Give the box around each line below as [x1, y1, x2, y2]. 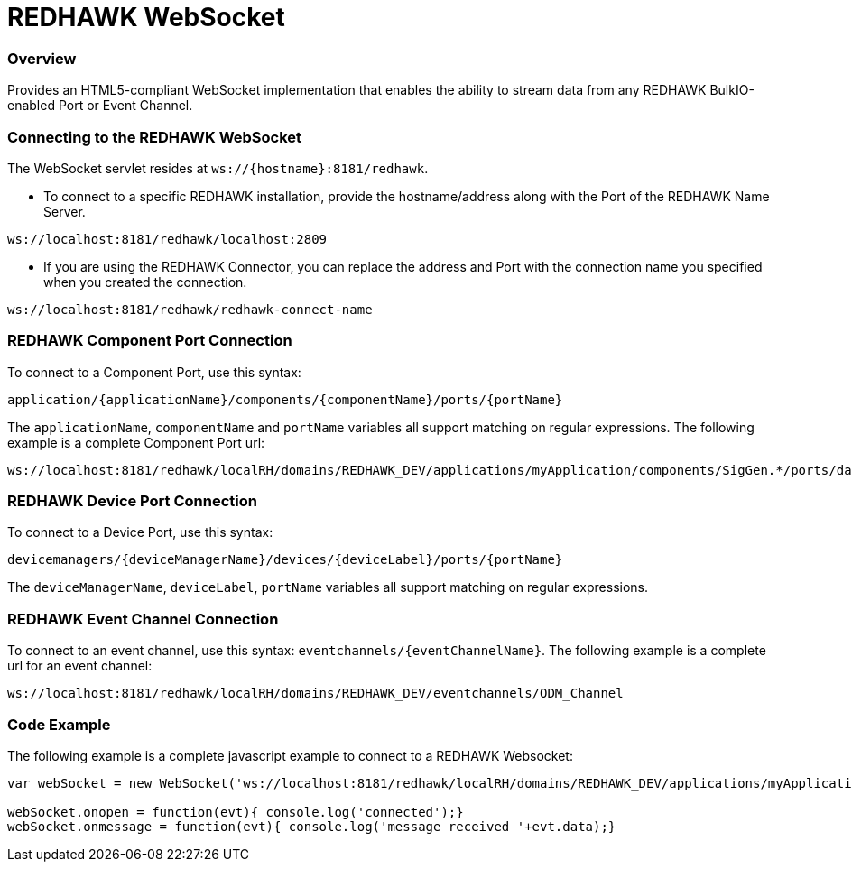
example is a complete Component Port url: [7, 434, 265, 450]
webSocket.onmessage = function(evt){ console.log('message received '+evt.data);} [7, 818, 616, 834]
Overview [7, 49, 77, 68]
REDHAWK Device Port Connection [7, 492, 257, 510]
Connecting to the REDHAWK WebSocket [7, 127, 302, 146]
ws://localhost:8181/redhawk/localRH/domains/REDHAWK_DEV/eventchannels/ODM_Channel [7, 686, 624, 701]
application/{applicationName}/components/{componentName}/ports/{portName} [7, 392, 563, 407]
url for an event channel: [7, 658, 153, 674]
